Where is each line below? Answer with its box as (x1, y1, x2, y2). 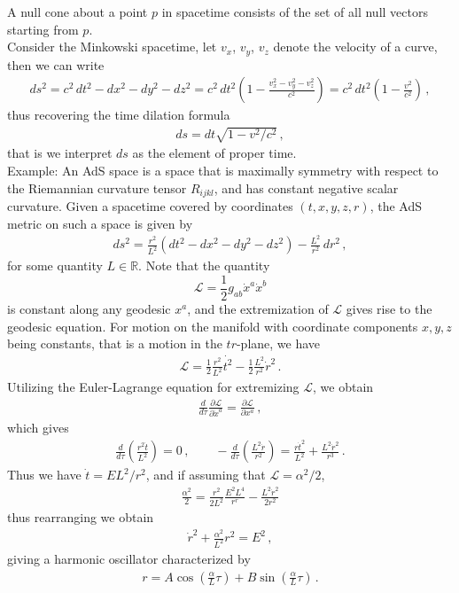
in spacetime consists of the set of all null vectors (161, 3, 428, 20)
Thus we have (7, 465, 82, 484)
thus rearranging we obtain (7, 508, 154, 527)
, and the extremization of (187, 300, 329, 318)
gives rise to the (346, 300, 432, 318)
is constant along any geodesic (7, 300, 171, 318)
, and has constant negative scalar (214, 178, 399, 197)
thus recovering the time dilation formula (7, 105, 230, 124)
